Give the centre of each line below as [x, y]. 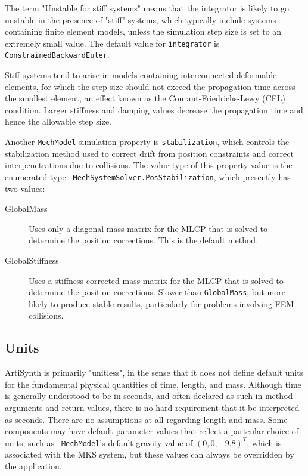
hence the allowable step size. [58, 121]
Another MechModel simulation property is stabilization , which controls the [147, 142]
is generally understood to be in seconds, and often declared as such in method [149, 396]
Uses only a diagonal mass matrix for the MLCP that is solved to [148, 228]
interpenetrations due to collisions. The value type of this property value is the [149, 165]
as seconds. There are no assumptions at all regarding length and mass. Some [146, 419]
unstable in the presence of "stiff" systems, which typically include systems [141, 19]
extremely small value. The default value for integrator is [112, 43]
